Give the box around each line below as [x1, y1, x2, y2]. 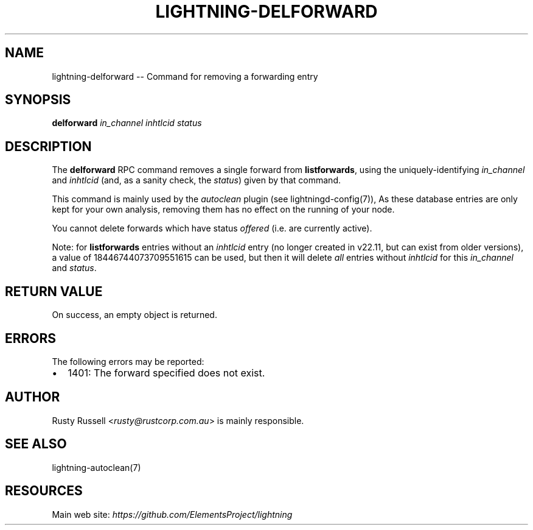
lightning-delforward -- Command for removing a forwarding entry [52, 71, 318, 82]
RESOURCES [5, 483, 83, 499]
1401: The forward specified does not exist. [68, 366, 265, 379]
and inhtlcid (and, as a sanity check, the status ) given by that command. [52, 175, 341, 186]
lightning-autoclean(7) [52, 462, 141, 473]
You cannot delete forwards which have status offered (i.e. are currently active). [52, 223, 372, 234]
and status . [52, 263, 97, 274]
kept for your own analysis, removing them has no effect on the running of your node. [52, 204, 395, 215]
